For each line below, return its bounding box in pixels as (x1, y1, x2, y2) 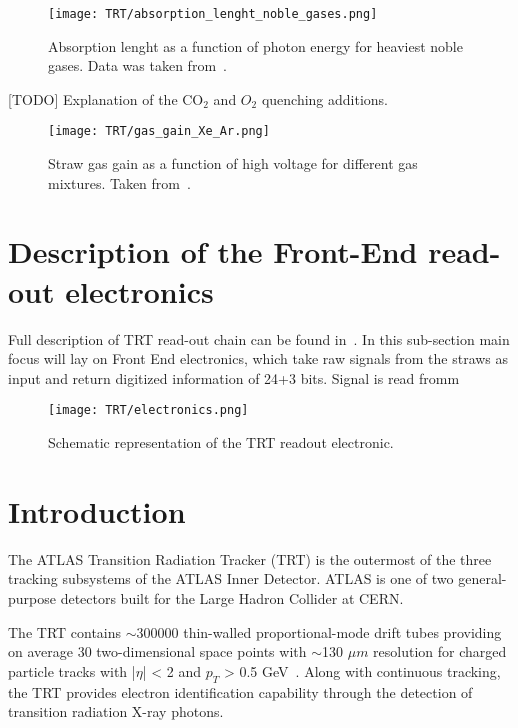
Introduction (8, 490, 186, 531)
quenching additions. (261, 88, 389, 109)
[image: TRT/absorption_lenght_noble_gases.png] (48, 7, 378, 21)
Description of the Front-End (8, 231, 418, 272)
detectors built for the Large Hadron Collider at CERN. (60, 587, 404, 608)
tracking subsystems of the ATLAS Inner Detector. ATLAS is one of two (8, 568, 454, 589)
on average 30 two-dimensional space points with (8, 641, 307, 662)
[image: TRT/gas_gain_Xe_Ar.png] (48, 124, 270, 139)
